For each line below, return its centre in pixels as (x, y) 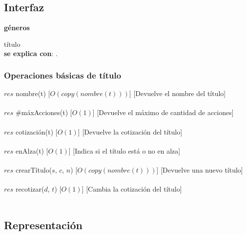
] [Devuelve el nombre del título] (177, 93)
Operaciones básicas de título (63, 75)
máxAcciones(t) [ (47, 112)
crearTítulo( (34, 169)
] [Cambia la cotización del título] (132, 189)
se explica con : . (31, 53)
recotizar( (30, 189)
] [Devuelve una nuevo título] (200, 169)
